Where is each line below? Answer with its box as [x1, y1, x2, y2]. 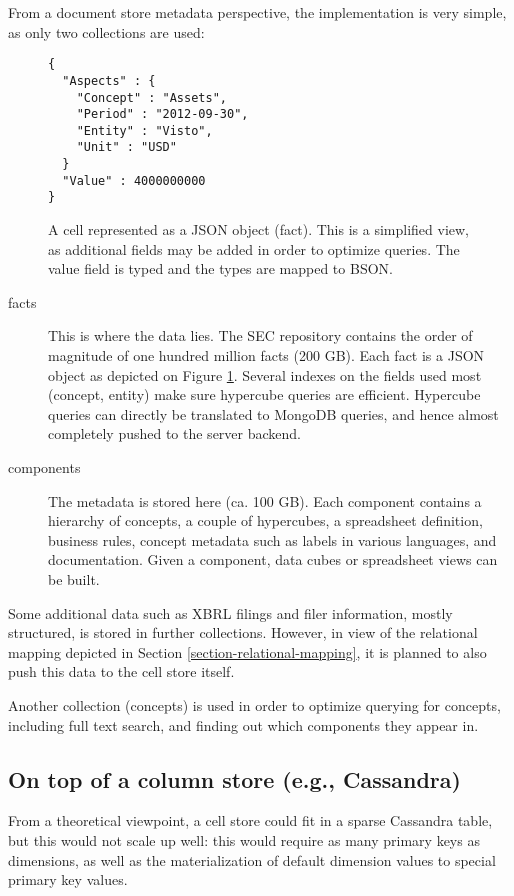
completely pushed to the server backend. [48, 423, 301, 444]
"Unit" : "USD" [76, 140, 177, 155]
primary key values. [8, 869, 128, 890]
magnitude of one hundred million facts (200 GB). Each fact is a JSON [48, 345, 485, 366]
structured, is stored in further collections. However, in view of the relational [8, 622, 478, 643]
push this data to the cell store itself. [8, 661, 235, 682]
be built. [48, 569, 100, 589]
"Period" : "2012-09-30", [76, 107, 249, 122]
